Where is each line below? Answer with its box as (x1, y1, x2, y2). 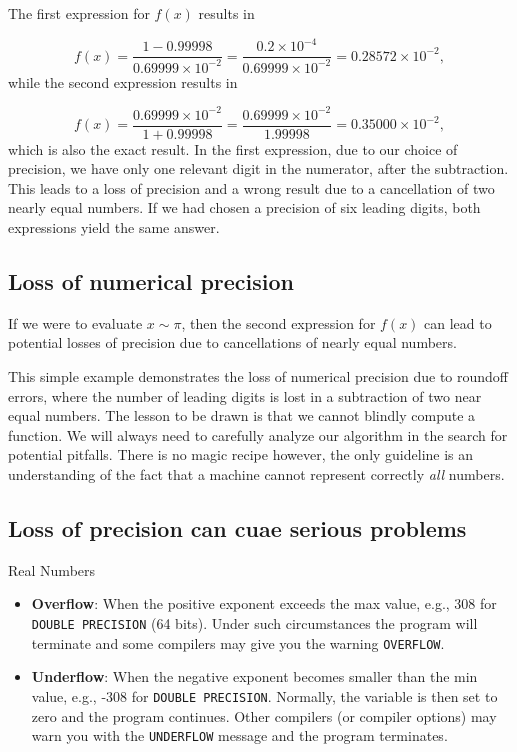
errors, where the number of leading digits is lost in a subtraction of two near (8, 385, 482, 406)
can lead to (424, 312, 492, 333)
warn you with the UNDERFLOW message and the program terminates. (31, 725, 448, 746)
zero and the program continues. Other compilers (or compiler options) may (31, 705, 497, 726)
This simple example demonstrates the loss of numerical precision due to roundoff (8, 366, 508, 387)
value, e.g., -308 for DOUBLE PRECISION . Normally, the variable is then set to (31, 685, 498, 706)
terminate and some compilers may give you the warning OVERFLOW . (31, 632, 445, 653)
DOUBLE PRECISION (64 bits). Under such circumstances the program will (31, 612, 478, 633)
